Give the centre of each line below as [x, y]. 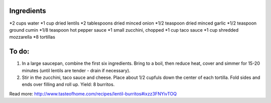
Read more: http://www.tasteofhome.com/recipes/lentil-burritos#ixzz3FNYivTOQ [93, 93]
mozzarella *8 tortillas [32, 37]
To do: [19, 51]
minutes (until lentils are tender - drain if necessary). [76, 70]
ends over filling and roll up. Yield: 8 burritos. [68, 84]
